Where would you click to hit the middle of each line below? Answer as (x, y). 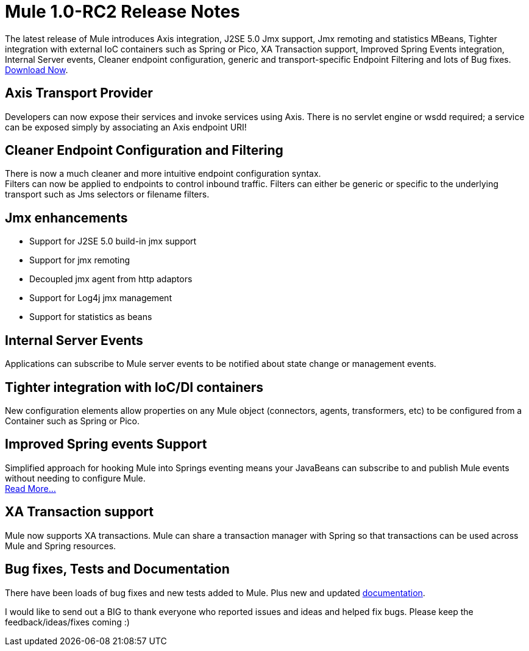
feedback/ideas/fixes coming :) (67, 622)
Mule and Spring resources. (61, 546)
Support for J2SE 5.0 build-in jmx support (113, 241)
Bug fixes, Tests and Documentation (117, 569)
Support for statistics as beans (91, 317)
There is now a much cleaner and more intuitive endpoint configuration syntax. (163, 174)
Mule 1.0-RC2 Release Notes (122, 12)
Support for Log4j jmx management (101, 298)
